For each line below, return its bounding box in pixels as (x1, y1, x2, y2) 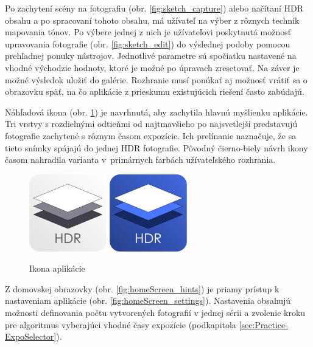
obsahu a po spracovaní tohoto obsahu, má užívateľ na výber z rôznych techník (5, 13, 300, 26)
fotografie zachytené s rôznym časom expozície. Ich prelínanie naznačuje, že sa (5, 129, 297, 142)
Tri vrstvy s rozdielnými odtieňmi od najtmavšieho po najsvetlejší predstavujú (5, 117, 298, 130)
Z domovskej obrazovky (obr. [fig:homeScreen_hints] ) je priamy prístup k (5, 282, 280, 295)
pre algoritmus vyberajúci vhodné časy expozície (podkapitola (5, 318, 236, 331)
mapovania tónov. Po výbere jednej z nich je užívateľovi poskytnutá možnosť (5, 26, 292, 38)
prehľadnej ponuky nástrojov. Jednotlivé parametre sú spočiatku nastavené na (5, 49, 297, 62)
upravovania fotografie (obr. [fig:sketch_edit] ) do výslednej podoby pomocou (5, 37, 290, 50)
